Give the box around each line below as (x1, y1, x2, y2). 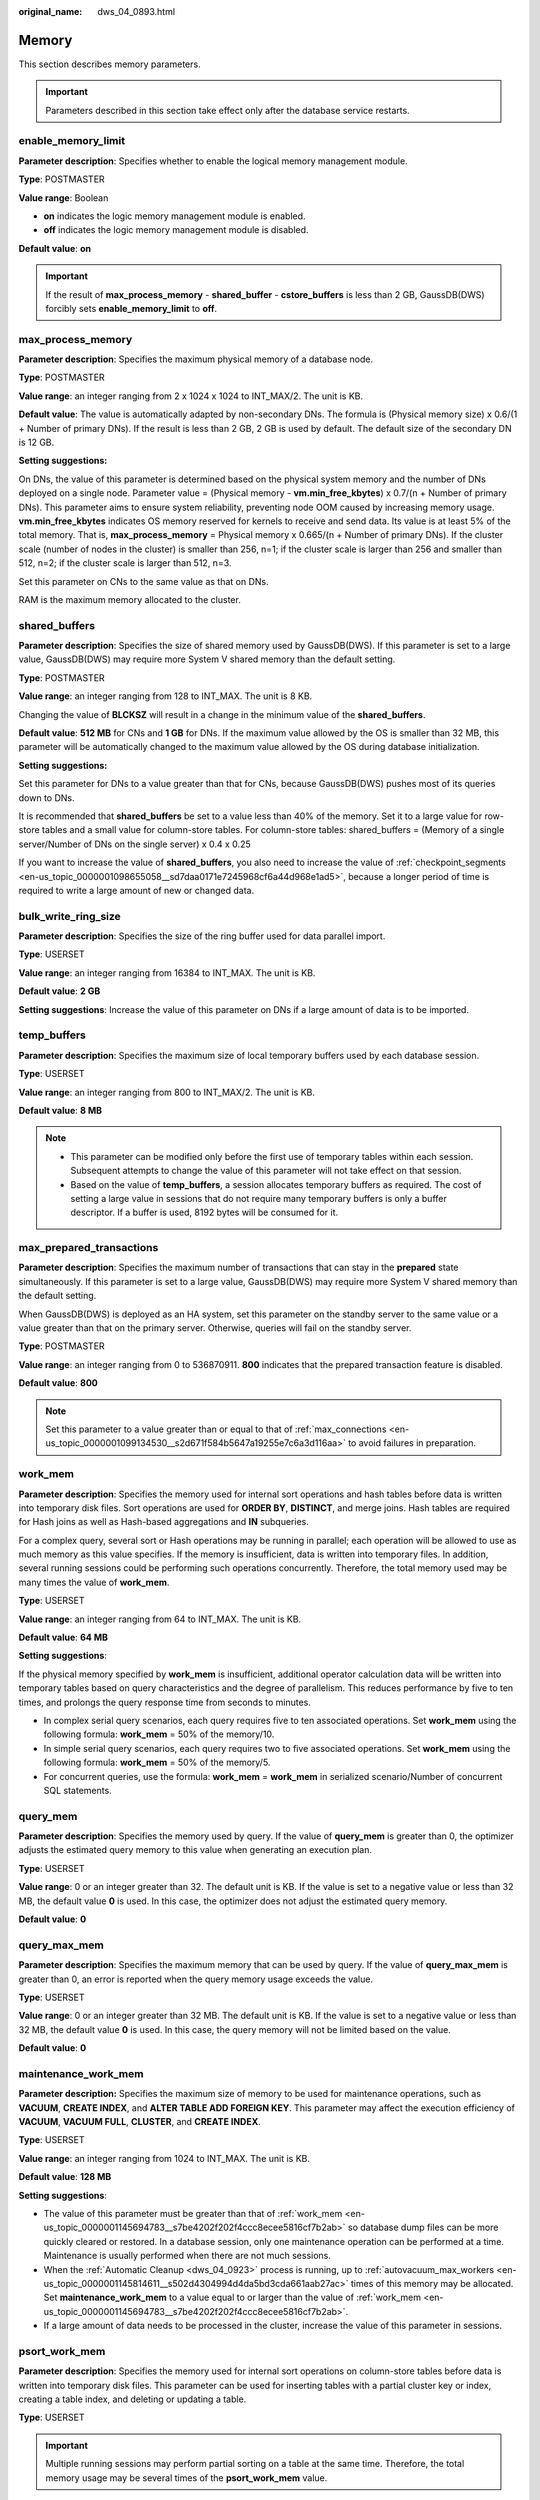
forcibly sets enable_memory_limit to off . (45, 302, 218, 314)
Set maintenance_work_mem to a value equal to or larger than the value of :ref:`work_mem (43, 2291, 422, 2304)
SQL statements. (43, 1784, 112, 1796)
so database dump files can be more (347, 2221, 499, 2234)
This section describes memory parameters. (18, 58, 201, 70)
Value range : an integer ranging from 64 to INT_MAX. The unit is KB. (18, 1613, 302, 1625)
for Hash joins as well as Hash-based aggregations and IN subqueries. (18, 1516, 309, 1528)
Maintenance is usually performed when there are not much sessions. (43, 2250, 332, 2262)
